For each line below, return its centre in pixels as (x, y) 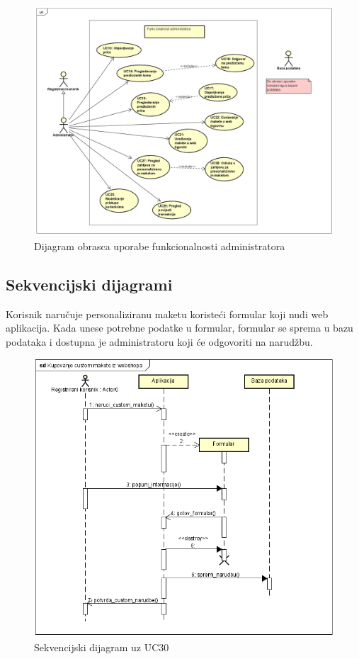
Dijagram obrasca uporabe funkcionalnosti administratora (160, 246)
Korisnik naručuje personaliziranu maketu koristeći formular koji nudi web (167, 314)
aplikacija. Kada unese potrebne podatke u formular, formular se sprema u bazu (179, 328)
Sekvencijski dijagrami (89, 285)
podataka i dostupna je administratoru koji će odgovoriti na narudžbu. (159, 342)
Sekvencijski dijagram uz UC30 (102, 647)
